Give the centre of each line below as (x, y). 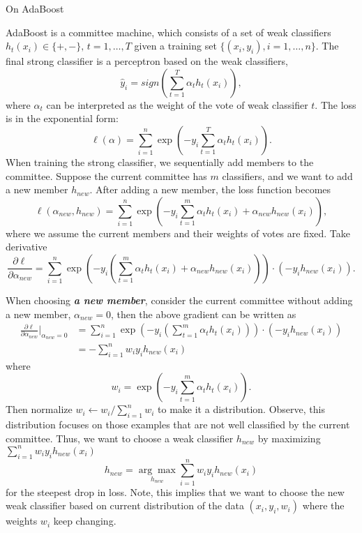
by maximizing (289, 438)
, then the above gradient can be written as (203, 314)
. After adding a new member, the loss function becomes (210, 189)
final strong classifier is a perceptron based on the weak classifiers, (147, 61)
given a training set (175, 46)
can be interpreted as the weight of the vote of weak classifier (177, 104)
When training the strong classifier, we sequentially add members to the (160, 162)
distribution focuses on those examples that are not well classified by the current (178, 425)
